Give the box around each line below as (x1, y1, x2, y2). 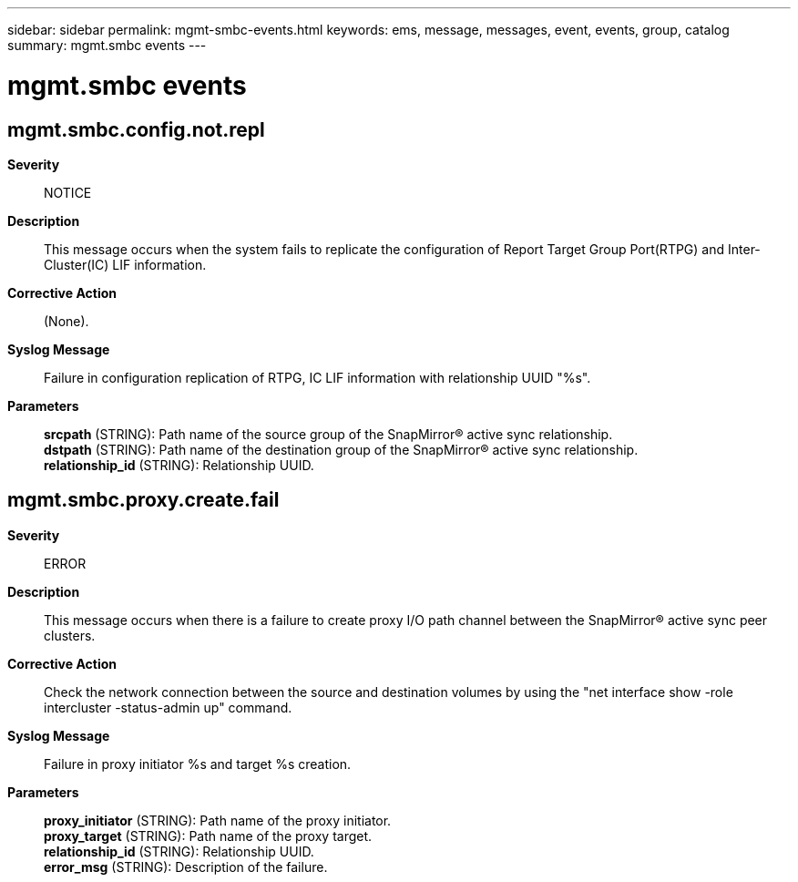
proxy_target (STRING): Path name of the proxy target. (44, 827, 373, 844)
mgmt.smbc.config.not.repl (7, 118, 265, 141)
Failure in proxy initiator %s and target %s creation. (44, 755, 352, 772)
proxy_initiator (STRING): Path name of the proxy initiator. (44, 812, 392, 828)
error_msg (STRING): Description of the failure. (44, 858, 328, 875)
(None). (44, 313, 89, 329)
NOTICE (44, 184, 92, 200)
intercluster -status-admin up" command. (44, 699, 292, 715)
